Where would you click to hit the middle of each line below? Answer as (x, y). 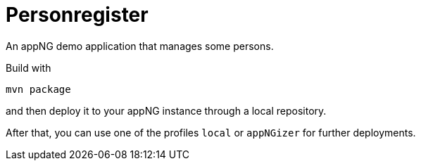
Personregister (77, 15)
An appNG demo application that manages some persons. (140, 46)
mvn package (38, 89)
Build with (29, 68)
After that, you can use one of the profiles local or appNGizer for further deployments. (211, 132)
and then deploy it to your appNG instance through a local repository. (166, 110)
